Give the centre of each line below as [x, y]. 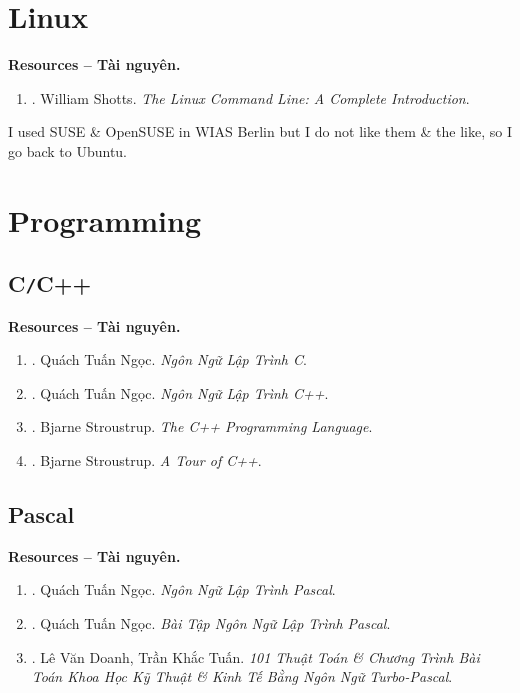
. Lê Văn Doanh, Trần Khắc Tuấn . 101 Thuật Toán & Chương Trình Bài [255, 656]
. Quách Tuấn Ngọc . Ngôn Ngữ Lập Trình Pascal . [183, 589]
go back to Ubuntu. [68, 150]
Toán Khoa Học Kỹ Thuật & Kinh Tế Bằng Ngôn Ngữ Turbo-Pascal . [242, 676]
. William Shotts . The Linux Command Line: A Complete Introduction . [250, 97]
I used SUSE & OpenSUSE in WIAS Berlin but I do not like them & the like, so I [260, 131]
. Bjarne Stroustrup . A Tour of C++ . [146, 460]
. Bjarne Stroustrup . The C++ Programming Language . [202, 426]
